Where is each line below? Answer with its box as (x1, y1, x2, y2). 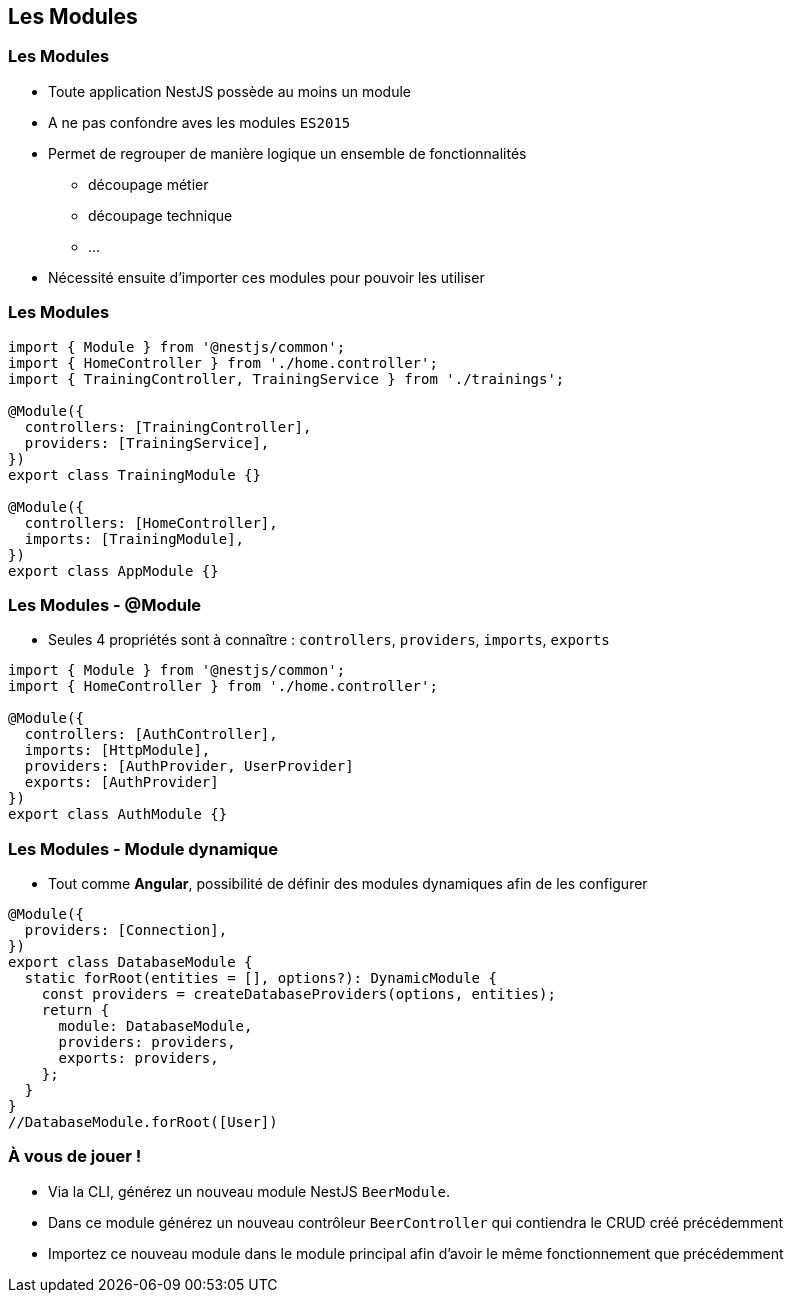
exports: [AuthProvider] (24, 774, 219, 791)
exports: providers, (58, 1050, 219, 1067)
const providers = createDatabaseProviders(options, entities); (41, 986, 556, 1003)
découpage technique (88, 206, 233, 224)
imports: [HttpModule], (24, 742, 211, 759)
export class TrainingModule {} (8, 466, 261, 483)
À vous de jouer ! (8, 1146, 142, 1167)
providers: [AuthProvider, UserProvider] (24, 758, 354, 775)
